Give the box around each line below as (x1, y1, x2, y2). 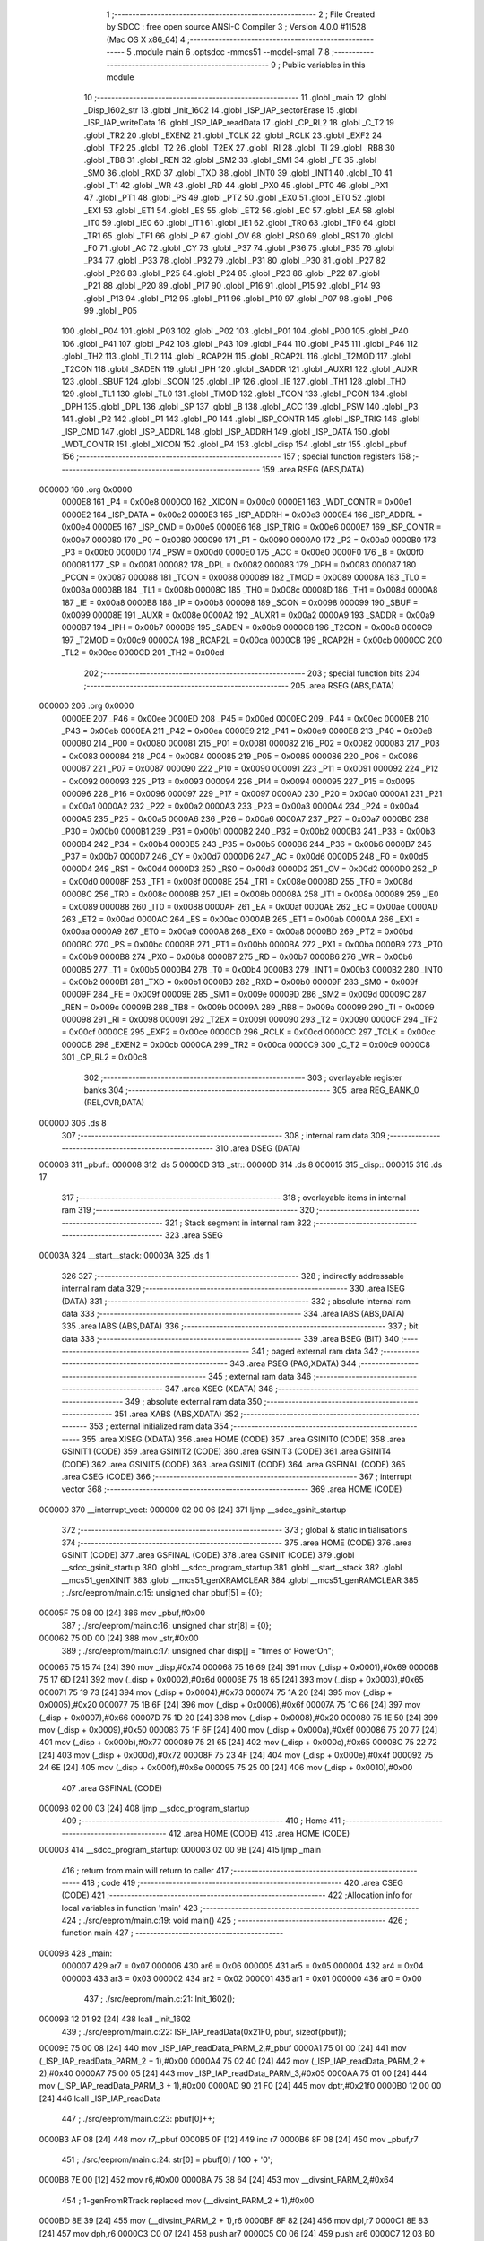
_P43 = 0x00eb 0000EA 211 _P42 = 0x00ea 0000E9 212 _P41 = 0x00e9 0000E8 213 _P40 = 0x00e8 (61, 726, 433, 737)
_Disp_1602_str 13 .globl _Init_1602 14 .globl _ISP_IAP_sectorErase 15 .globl (83, 104, 358, 116)
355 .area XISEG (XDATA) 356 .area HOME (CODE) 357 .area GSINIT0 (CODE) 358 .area (82, 1433, 406, 1444)
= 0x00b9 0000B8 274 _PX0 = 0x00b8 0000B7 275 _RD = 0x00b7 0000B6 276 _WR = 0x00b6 (61, 951, 413, 963)
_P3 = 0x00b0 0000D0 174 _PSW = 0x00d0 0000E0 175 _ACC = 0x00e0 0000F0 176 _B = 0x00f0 (61, 547, 425, 558)
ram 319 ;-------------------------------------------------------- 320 (61, 1205, 315, 1216)
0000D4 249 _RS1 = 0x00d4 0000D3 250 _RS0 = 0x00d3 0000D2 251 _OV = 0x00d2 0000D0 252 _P (61, 863, 438, 874)
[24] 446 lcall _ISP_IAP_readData (39, 2093, 161, 2104)
